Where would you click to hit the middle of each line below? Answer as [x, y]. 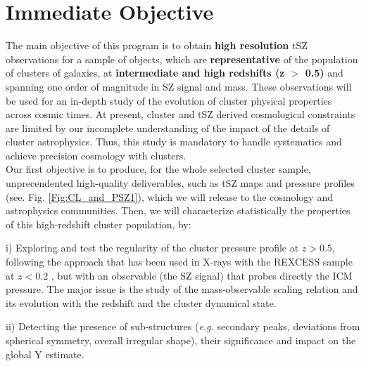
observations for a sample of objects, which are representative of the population [182, 59]
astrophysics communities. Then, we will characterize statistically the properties [178, 210]
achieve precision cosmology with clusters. [96, 155]
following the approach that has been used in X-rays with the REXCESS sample [179, 262]
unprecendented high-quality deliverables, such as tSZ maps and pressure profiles [180, 183]
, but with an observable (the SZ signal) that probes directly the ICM [202, 275]
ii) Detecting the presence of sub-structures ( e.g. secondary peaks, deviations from [183, 326]
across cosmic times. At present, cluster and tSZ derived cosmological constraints [181, 114]
